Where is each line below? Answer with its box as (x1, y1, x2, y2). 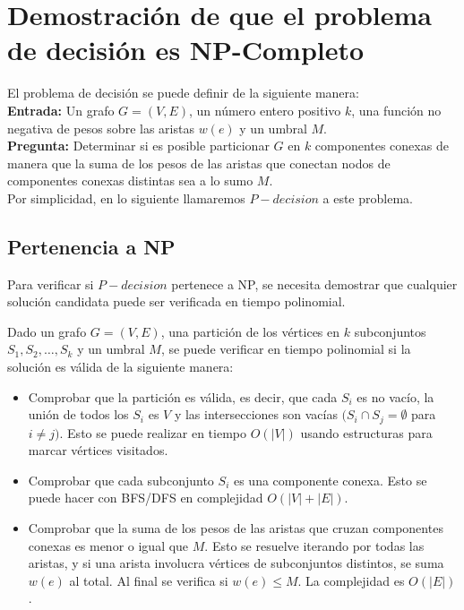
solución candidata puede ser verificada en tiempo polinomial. (7, 292, 346, 311)
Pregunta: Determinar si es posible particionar (7, 136, 270, 155)
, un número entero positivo (188, 100, 341, 119)
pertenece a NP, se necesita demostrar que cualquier (171, 274, 458, 293)
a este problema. (322, 188, 413, 207)
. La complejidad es (297, 571, 405, 589)
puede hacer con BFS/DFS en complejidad (28, 488, 263, 507)
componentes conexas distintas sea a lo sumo (7, 171, 253, 190)
